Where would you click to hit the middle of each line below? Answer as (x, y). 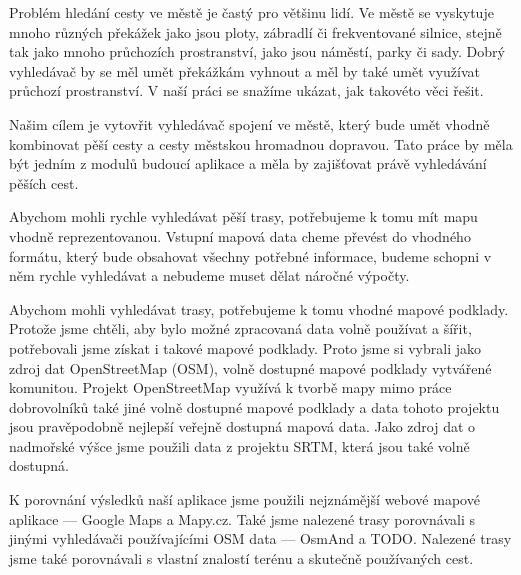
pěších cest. (44, 182)
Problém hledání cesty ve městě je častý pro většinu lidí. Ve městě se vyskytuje (251, 12)
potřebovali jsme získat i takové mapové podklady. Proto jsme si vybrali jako (245, 347)
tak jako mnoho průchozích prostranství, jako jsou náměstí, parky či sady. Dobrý (257, 51)
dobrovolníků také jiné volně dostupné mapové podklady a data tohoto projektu (254, 406)
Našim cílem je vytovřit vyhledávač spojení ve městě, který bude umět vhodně (249, 123)
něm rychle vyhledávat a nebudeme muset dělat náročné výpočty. (209, 275)
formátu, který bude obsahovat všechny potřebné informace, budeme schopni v (250, 255)
